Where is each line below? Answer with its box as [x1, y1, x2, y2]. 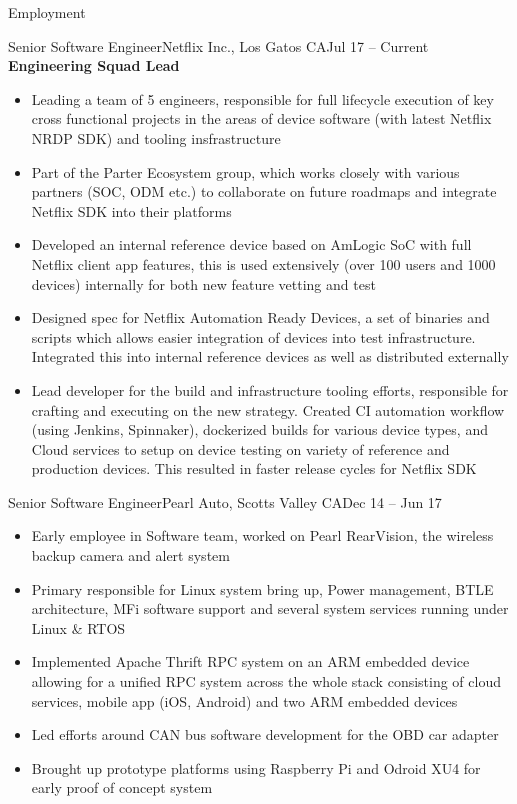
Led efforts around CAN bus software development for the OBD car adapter [31, 724, 499, 745]
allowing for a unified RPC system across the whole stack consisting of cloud [31, 671, 501, 692]
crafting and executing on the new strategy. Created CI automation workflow [31, 399, 505, 420]
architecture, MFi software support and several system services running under [31, 598, 509, 619]
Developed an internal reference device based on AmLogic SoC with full [31, 234, 472, 255]
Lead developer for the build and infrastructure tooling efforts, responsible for [31, 379, 509, 400]
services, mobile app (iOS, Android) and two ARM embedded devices [31, 690, 458, 711]
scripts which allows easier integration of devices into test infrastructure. [31, 326, 476, 347]
